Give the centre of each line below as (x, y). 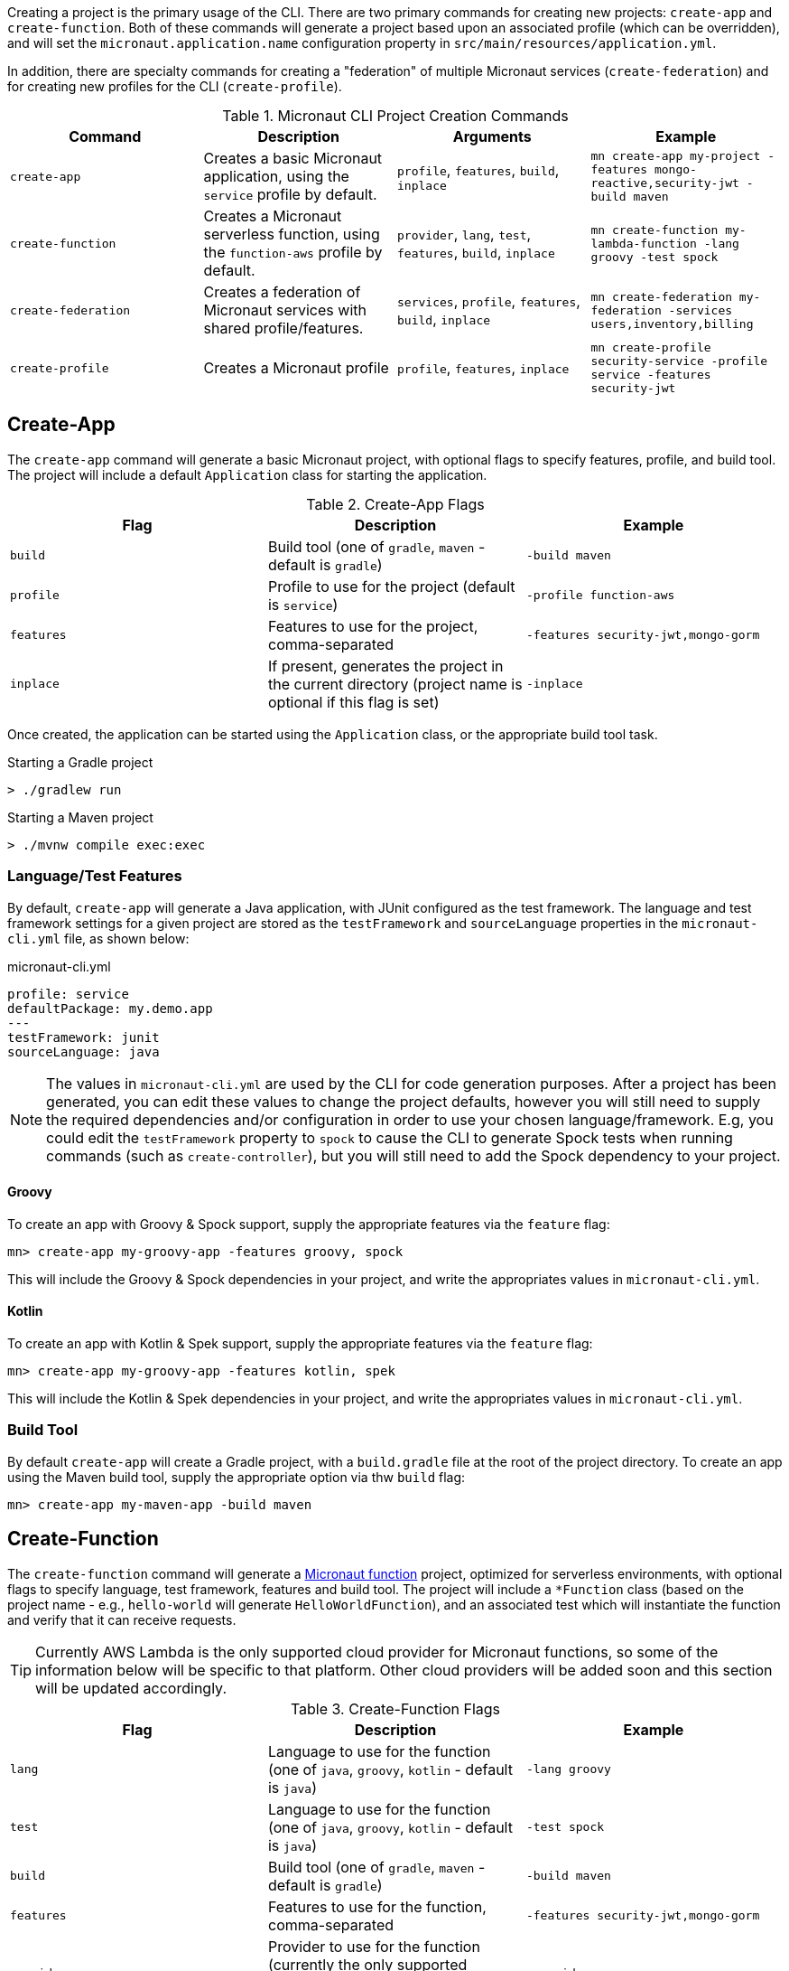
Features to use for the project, (373, 626)
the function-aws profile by (293, 252)
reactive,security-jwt (665, 183)
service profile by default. (290, 194)
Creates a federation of (282, 292)
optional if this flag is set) (353, 702)
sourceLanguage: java (84, 1051)
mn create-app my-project (676, 156)
